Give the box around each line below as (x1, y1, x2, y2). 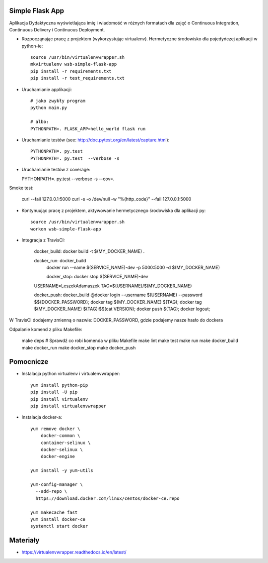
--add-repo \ (35, 488, 67, 494)
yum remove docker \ (30, 426, 80, 432)
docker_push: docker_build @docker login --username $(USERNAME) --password (34, 292, 203, 298)
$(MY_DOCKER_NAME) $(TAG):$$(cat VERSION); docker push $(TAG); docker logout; (34, 306, 210, 312)
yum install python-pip (30, 382, 88, 388)
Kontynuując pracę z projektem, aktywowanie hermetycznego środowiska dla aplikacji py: (21, 207, 206, 214)
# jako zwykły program (30, 98, 86, 104)
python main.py (30, 105, 67, 111)
